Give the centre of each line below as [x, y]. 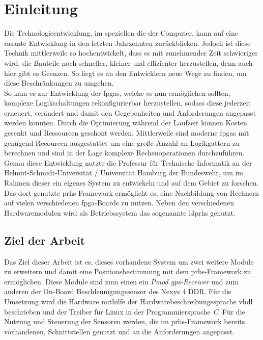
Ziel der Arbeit [45, 240]
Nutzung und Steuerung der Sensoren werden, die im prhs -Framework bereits [125, 321]
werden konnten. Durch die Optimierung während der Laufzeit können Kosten [126, 123]
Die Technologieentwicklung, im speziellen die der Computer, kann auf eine [121, 33]
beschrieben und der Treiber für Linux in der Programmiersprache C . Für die [125, 311]
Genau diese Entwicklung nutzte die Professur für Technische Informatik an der [128, 162]
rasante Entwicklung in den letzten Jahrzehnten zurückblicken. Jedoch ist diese [127, 43]
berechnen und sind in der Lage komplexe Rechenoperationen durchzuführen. [124, 153]
